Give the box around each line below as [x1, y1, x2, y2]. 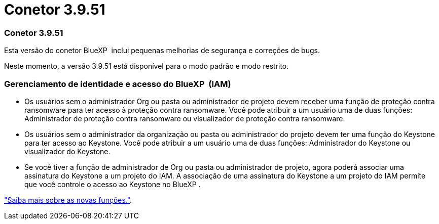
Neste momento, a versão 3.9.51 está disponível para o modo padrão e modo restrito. [4, 62, 289, 71]
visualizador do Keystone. [24, 147, 111, 156]
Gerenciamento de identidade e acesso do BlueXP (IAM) [4, 78, 231, 89]
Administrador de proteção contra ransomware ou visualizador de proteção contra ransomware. [24, 114, 345, 123]
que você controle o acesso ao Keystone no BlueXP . [24, 180, 201, 189]
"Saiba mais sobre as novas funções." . [4, 195, 132, 204]
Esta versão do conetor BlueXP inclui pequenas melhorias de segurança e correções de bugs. [4, 46, 320, 55]
